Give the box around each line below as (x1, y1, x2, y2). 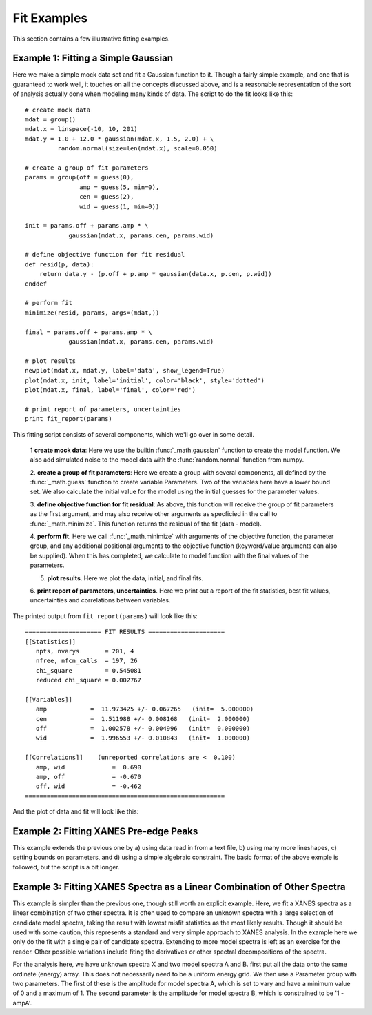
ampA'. (12, 998, 32, 1007)
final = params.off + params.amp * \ (25, 328, 153, 336)
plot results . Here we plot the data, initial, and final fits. (47, 573, 203, 582)
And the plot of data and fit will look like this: (12, 807, 139, 816)
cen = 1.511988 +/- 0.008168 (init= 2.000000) (35, 715, 251, 722)
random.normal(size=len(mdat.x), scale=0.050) (57, 145, 218, 152)
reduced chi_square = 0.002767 (35, 676, 141, 684)
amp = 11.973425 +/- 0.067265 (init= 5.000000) (35, 705, 254, 713)
